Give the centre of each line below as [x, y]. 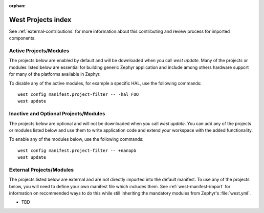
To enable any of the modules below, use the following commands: [76, 139]
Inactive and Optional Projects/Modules [57, 114]
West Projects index [40, 20]
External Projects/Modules [42, 170]
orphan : [17, 6]
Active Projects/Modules [39, 51]
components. [22, 38]
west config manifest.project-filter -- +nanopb [77, 150]
